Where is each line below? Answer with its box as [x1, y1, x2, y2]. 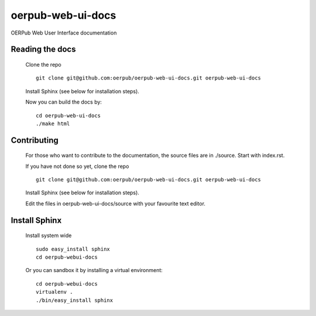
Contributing [11, 135, 59, 145]
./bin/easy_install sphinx [36, 297, 114, 304]
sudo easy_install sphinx [36, 246, 111, 252]
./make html [36, 120, 70, 127]
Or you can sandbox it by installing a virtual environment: [25, 267, 163, 274]
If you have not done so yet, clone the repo [25, 163, 129, 170]
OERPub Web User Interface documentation [11, 29, 117, 36]
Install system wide [25, 232, 72, 239]
